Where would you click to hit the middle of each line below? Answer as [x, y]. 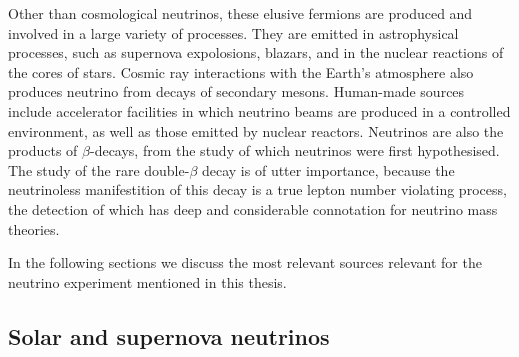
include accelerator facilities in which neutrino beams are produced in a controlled [259, 110]
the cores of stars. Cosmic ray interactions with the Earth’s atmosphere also [241, 71]
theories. [34, 228]
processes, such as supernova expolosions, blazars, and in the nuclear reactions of [256, 52]
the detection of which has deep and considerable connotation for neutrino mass [253, 208]
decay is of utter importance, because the [328, 169]
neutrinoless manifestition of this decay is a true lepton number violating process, [257, 189]
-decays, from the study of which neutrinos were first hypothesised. [294, 150]
